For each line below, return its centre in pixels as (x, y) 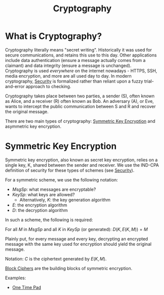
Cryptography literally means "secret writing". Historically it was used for (79, 50)
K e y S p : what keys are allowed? (43, 194)
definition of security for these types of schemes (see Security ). (70, 170)
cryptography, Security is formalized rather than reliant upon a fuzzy (74, 81)
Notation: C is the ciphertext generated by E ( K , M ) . (56, 259)
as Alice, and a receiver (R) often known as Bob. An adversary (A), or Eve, (80, 101)
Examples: (15, 278)
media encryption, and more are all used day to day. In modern (68, 76)
